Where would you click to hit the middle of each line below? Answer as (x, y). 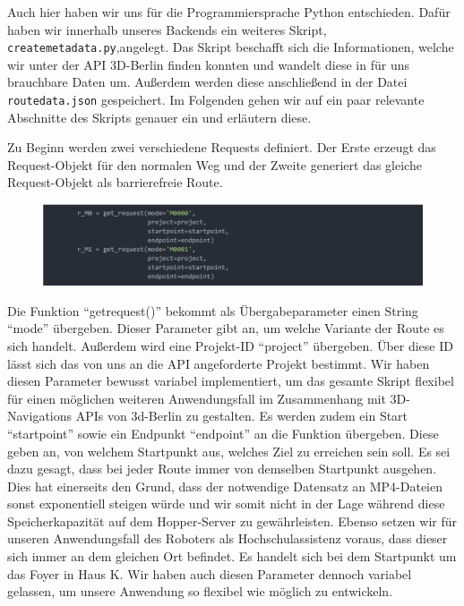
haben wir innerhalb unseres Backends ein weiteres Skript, (167, 29)
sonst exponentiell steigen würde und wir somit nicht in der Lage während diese (226, 504)
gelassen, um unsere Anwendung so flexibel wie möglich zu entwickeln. (200, 591)
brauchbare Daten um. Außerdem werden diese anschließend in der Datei (207, 82)
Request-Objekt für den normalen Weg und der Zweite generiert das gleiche (215, 164)
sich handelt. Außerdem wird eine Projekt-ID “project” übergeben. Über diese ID (230, 345)
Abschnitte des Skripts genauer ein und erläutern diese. (159, 117)
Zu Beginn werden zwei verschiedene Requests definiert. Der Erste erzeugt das (222, 147)
